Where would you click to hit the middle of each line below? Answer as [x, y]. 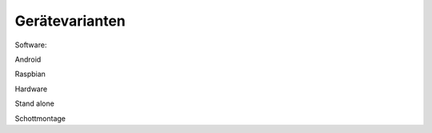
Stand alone [35, 103]
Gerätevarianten [70, 21]
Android [28, 59]
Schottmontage [40, 118]
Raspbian [30, 74]
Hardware [31, 89]
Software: [31, 45]
